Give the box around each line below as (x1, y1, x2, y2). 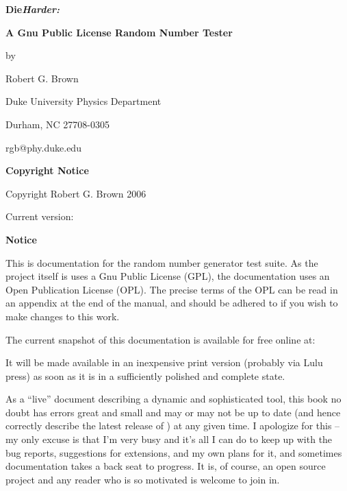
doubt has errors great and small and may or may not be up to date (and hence (5, 405, 341, 419)
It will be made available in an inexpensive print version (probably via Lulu (5, 355, 323, 370)
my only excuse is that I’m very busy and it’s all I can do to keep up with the (5, 432, 333, 446)
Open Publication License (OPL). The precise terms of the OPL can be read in (5, 282, 338, 296)
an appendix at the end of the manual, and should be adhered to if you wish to (5, 296, 338, 310)
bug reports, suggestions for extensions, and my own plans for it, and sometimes (5, 445, 342, 459)
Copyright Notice (5, 163, 89, 178)
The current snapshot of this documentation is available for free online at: (5, 332, 316, 346)
